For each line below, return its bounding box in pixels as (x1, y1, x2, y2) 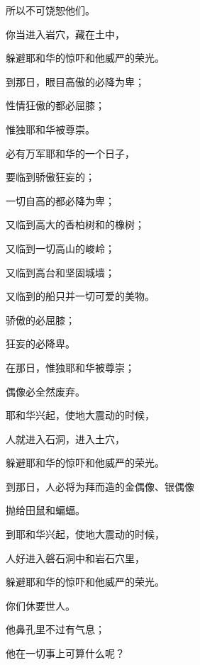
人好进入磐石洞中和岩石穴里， (6, 550, 145, 565)
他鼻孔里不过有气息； (6, 622, 105, 637)
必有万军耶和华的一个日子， (6, 145, 135, 160)
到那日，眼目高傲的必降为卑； (6, 74, 145, 89)
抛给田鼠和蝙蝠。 (6, 503, 85, 518)
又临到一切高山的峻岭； (6, 240, 115, 255)
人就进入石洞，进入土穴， (6, 431, 125, 446)
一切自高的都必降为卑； (6, 193, 115, 208)
